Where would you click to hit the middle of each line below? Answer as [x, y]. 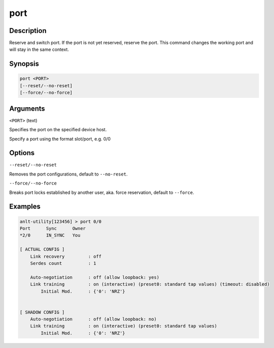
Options [22, 153]
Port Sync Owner [53, 228]
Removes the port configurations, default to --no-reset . [68, 174]
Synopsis [24, 64]
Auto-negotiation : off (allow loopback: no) [93, 319]
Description [28, 31]
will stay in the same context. [39, 49]
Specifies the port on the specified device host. [58, 130]
